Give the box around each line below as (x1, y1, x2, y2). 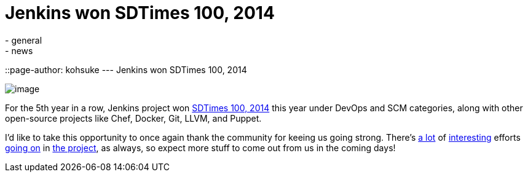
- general (5, 34, 42, 45)
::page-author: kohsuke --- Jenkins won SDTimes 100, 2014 (5, 64, 247, 75)
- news (5, 45, 33, 56)
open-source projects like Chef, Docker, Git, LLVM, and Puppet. (5, 112, 262, 124)
